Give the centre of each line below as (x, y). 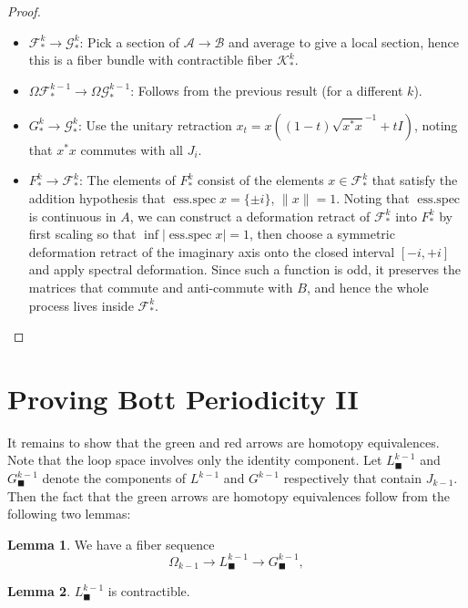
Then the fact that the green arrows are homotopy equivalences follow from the (229, 495)
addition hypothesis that (97, 197)
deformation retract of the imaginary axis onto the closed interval (212, 251)
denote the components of (114, 478)
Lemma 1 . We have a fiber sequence (111, 544)
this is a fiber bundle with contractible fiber (151, 60)
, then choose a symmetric (322, 234)
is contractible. (149, 591)
